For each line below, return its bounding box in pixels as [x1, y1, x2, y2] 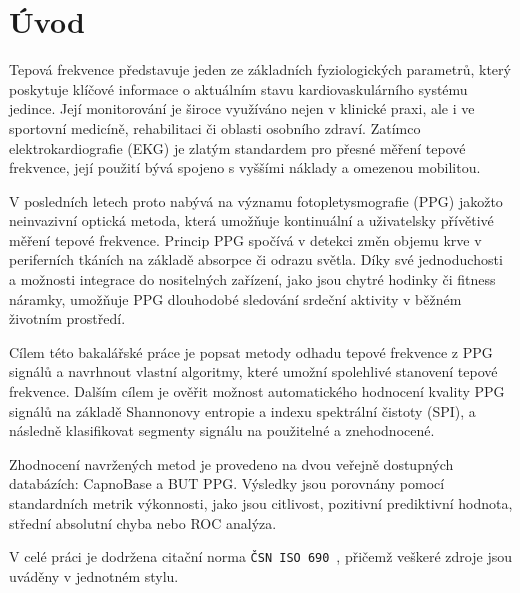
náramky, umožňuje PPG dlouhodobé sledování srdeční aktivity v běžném [9, 288, 462, 309]
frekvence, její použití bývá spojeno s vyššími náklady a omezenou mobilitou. [9, 157, 481, 178]
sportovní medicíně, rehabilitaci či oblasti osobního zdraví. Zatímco [9, 117, 421, 138]
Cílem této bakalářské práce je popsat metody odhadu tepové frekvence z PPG [9, 341, 493, 362]
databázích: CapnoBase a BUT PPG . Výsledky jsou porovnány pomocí [9, 473, 445, 494]
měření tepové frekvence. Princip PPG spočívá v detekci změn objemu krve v [9, 229, 482, 250]
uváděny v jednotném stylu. [9, 565, 179, 586]
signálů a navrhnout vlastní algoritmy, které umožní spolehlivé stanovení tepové [9, 361, 498, 382]
